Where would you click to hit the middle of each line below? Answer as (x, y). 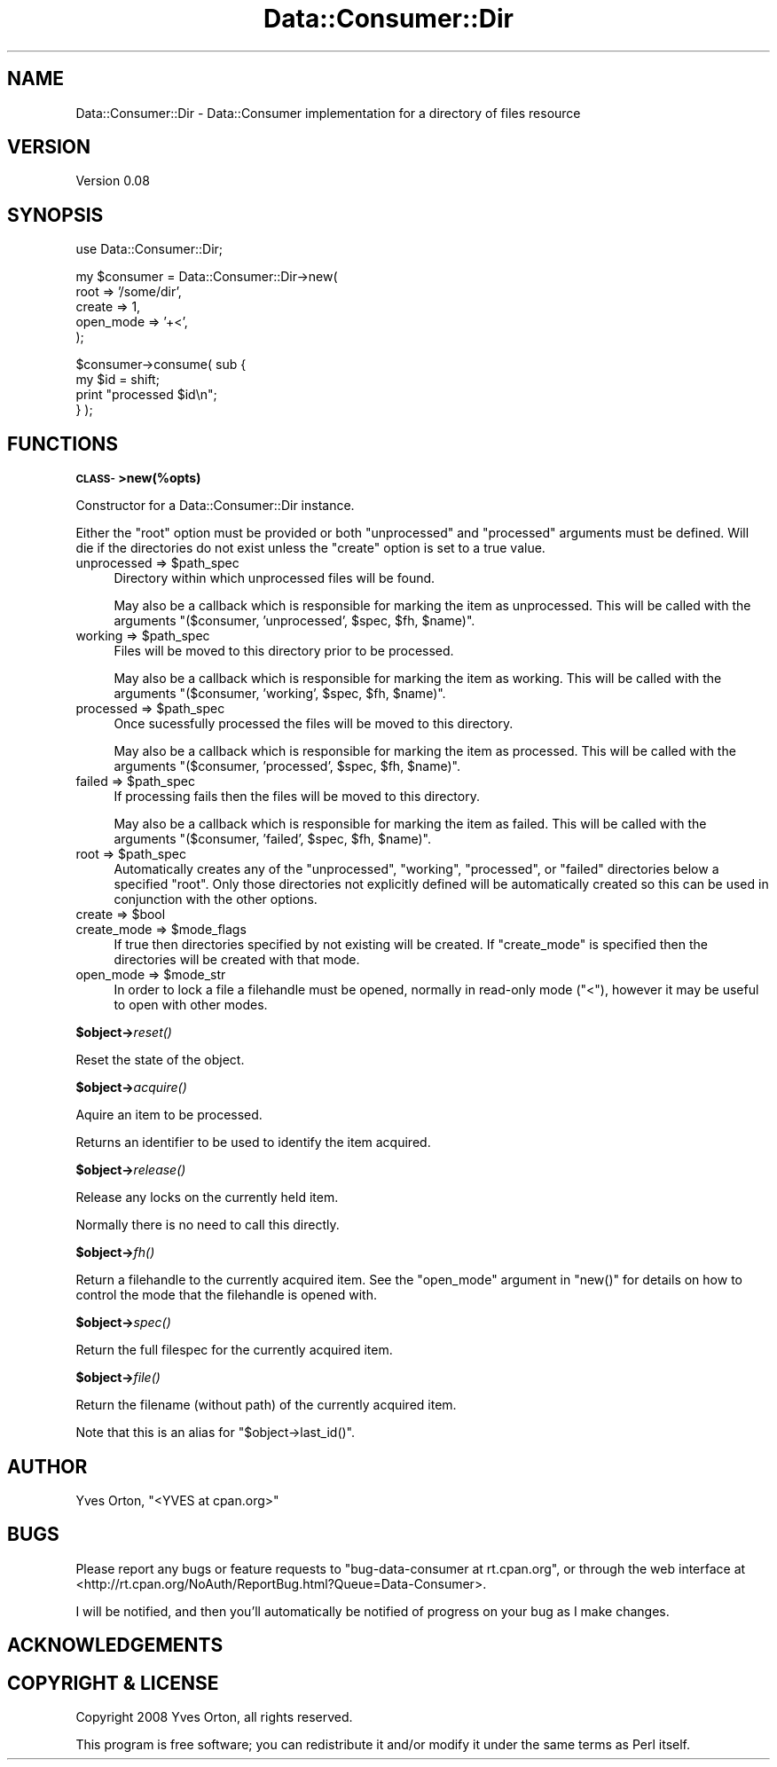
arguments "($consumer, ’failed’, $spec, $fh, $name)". (272, 839)
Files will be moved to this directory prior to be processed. (284, 651)
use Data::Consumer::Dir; (149, 249)
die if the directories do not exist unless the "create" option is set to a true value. (310, 548)
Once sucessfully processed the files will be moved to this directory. (314, 724)
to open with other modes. (191, 1005)
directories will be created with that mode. (237, 960)
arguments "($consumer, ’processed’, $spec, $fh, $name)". (287, 766)
